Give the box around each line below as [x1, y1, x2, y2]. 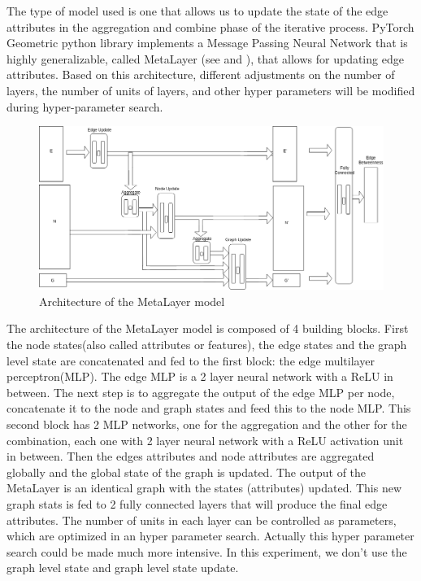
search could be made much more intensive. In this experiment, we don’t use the [7, 543, 407, 560]
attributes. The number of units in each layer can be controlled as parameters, [7, 511, 397, 528]
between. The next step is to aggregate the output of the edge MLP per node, [7, 383, 395, 400]
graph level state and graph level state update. [7, 559, 239, 576]
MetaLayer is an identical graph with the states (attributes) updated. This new [7, 479, 402, 496]
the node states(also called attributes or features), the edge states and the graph [7, 336, 407, 353]
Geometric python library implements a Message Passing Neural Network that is [7, 34, 408, 51]
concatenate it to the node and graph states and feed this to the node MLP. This [7, 400, 411, 417]
